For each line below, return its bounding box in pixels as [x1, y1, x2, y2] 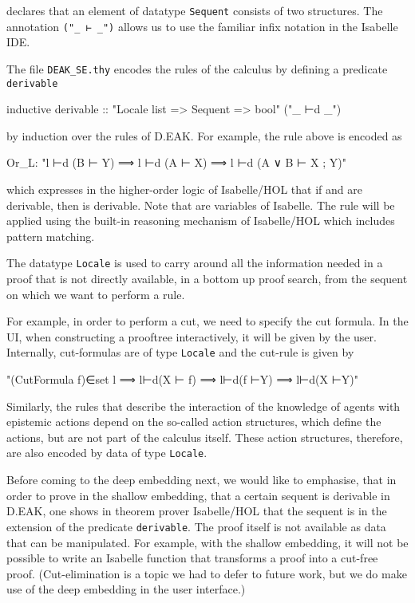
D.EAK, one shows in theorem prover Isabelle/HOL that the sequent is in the [6, 503, 387, 519]
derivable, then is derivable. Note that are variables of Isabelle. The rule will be [6, 196, 395, 213]
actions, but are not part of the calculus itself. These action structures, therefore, [6, 428, 403, 445]
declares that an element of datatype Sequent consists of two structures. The [6, 2, 383, 18]
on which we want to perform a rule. [6, 286, 185, 302]
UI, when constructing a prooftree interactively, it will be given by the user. [6, 328, 377, 345]
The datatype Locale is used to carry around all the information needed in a [6, 254, 383, 271]
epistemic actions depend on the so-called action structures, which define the [6, 413, 381, 430]
